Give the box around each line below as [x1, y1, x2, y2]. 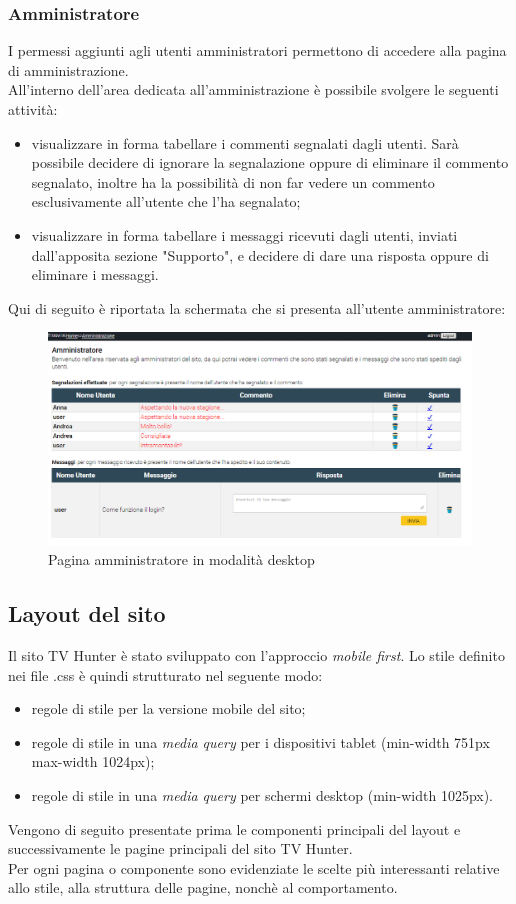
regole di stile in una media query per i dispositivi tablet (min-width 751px [31, 731, 490, 752]
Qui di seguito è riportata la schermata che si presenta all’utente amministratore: [8, 297, 506, 318]
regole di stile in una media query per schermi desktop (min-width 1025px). [31, 784, 494, 805]
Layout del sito [8, 598, 166, 629]
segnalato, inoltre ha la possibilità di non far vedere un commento [31, 171, 435, 192]
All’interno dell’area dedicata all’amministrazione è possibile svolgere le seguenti [8, 79, 499, 100]
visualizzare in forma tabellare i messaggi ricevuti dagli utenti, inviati [31, 224, 458, 245]
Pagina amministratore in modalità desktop [48, 549, 315, 570]
